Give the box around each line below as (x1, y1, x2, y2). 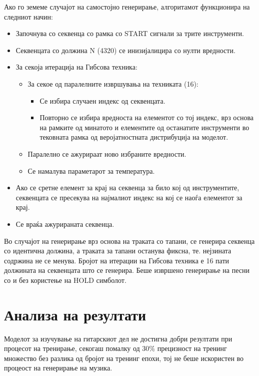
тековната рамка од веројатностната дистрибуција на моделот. (39, 132, 228, 142)
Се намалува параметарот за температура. (27, 165, 155, 176)
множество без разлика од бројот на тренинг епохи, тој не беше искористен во (4, 352, 244, 363)
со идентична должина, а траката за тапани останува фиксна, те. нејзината (4, 245, 231, 256)
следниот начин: (4, 11, 53, 22)
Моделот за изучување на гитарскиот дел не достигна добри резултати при (4, 333, 232, 343)
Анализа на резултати (4, 304, 146, 324)
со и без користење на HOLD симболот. (4, 274, 126, 285)
